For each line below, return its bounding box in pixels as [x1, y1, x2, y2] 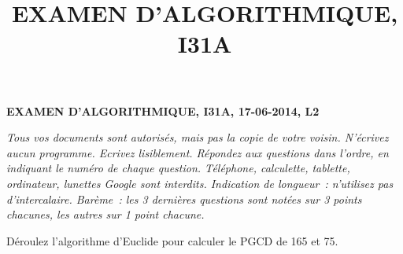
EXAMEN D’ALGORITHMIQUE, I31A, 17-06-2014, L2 [6, 102, 320, 119]
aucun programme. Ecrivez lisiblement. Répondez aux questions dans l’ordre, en [6, 144, 389, 160]
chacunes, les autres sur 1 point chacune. [6, 206, 205, 223]
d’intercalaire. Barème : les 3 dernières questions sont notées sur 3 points [6, 190, 362, 207]
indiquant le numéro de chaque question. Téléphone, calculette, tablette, [6, 160, 350, 176]
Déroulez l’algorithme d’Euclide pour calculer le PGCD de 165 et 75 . [6, 232, 338, 248]
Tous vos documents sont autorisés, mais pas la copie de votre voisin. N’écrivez [6, 129, 389, 145]
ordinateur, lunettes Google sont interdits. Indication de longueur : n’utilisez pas [6, 175, 394, 191]
